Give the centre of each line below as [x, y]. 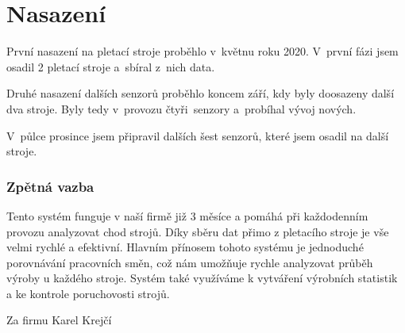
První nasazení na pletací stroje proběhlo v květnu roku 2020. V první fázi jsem [202, 51]
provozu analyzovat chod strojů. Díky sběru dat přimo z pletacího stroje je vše [198, 231]
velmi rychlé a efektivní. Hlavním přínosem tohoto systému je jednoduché [185, 247]
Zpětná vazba [50, 186]
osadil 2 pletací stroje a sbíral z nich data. [111, 66]
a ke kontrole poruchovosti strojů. [88, 293]
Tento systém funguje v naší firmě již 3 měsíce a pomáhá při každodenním [187, 215]
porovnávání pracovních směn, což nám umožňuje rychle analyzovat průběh [190, 262]
